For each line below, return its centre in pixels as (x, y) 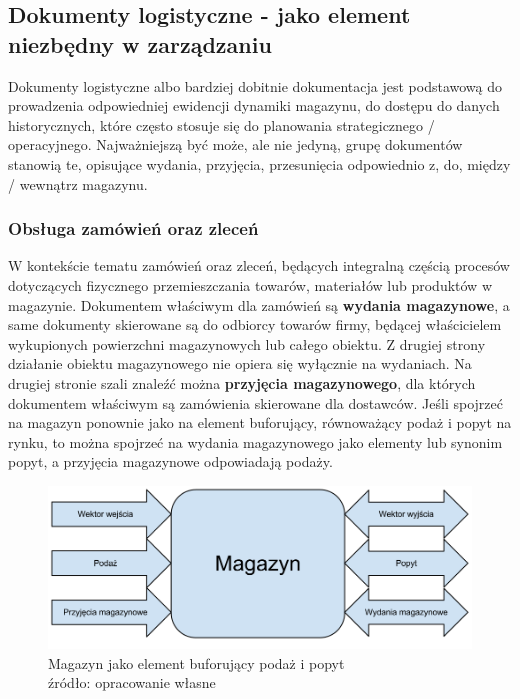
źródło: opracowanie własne (132, 682)
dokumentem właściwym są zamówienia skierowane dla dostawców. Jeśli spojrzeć (255, 402)
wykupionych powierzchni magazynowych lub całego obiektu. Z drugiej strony (247, 343)
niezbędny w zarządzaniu (140, 43)
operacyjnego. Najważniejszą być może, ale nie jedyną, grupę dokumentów (235, 144)
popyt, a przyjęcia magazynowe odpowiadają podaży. (170, 461)
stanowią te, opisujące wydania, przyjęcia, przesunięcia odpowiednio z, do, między (259, 163)
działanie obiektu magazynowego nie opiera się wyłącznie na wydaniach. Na (240, 363)
